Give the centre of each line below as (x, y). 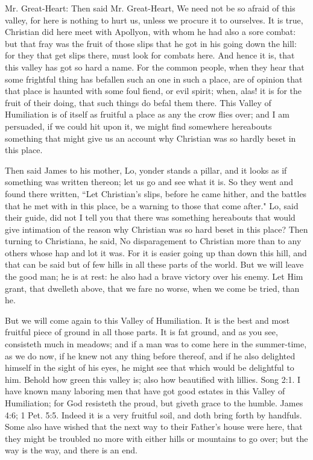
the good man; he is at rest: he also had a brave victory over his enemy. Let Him (154, 276)
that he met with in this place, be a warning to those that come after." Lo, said (152, 205)
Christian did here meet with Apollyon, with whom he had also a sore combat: (150, 32)
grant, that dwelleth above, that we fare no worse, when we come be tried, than (152, 288)
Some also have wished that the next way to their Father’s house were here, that (154, 427)
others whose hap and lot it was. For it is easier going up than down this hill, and (156, 252)
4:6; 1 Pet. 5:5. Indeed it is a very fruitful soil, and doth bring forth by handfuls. (153, 414)
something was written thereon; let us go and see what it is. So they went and (149, 182)
